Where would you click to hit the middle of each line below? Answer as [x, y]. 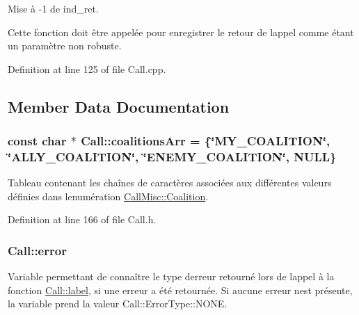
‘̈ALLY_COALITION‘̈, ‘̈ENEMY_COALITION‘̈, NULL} [172, 156]
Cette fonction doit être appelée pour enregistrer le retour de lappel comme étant [181, 32]
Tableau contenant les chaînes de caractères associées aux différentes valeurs [170, 183]
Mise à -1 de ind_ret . [53, 8]
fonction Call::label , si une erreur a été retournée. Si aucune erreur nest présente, [180, 290]
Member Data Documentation [119, 106]
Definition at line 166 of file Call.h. [82, 219]
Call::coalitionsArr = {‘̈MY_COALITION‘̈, [206, 141]
